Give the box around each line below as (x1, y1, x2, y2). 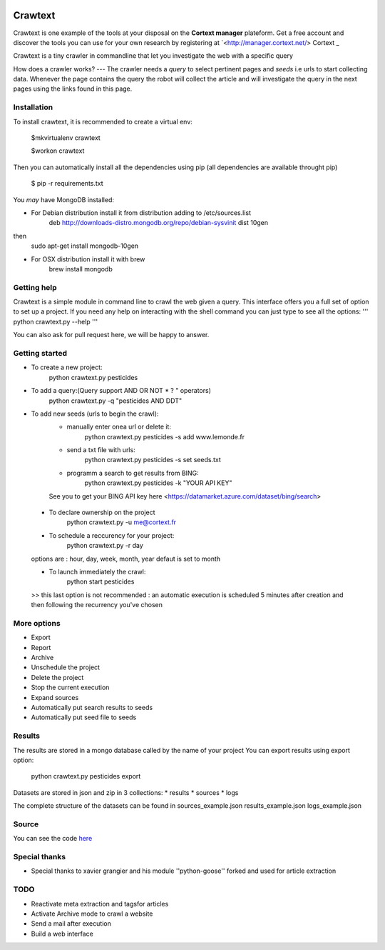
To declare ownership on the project (48, 508, 155, 517)
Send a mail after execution (31, 919, 112, 928)
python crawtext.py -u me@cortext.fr (66, 518, 177, 526)
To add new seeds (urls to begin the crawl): (31, 409, 159, 418)
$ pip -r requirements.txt (31, 179, 103, 188)
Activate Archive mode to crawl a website (31, 909, 153, 918)
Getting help (13, 282, 57, 292)
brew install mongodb (48, 264, 113, 273)
